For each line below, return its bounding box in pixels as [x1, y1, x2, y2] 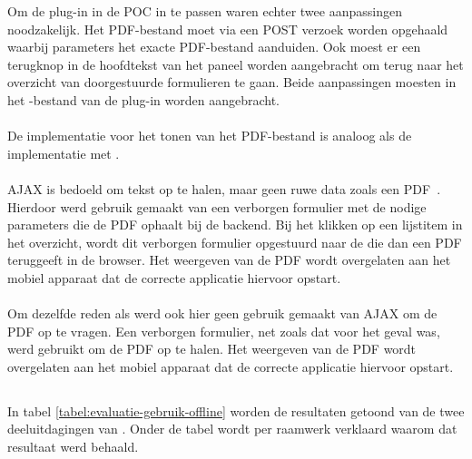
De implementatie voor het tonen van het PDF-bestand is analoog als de [7, 126, 412, 145]
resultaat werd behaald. [7, 437, 139, 456]
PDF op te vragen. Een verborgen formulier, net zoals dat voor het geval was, [7, 321, 440, 340]
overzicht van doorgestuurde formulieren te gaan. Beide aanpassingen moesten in [7, 73, 457, 92]
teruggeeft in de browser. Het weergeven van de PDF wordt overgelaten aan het [7, 250, 451, 269]
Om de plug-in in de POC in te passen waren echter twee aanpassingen [7, 2, 402, 20]
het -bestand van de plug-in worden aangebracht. [7, 90, 280, 109]
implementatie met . [7, 143, 120, 162]
